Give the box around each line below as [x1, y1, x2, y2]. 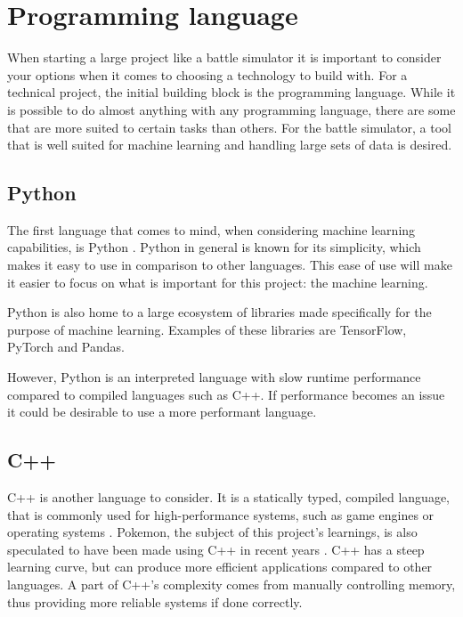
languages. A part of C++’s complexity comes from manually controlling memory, [7, 575, 456, 593]
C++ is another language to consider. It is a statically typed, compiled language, [7, 488, 450, 507]
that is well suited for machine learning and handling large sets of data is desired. [7, 135, 452, 154]
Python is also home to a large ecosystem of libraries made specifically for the [7, 303, 432, 321]
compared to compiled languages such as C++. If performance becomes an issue [7, 385, 445, 403]
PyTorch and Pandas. [7, 337, 125, 356]
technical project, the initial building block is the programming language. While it [7, 83, 456, 101]
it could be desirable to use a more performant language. [7, 402, 317, 421]
